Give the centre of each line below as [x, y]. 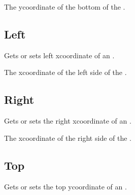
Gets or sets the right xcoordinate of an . [68, 121]
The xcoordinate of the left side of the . [65, 72]
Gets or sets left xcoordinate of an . [59, 55]
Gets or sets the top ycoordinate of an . [65, 186]
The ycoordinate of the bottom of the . [65, 7]
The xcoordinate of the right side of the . [68, 138]
